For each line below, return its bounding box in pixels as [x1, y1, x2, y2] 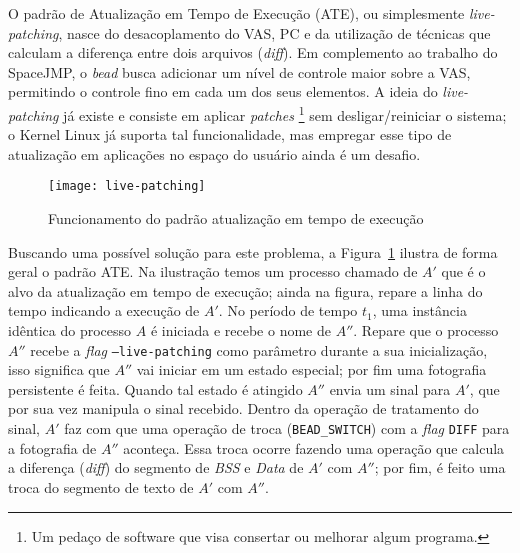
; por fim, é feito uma [374, 457, 506, 478]
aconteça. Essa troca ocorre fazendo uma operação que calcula [123, 437, 505, 458]
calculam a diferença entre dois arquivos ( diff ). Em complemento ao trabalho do [8, 42, 498, 63]
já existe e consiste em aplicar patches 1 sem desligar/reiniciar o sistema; [63, 101, 507, 125]
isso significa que [8, 359, 110, 380]
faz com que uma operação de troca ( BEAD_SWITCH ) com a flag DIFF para [64, 418, 510, 439]
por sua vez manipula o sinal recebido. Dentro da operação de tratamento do [8, 398, 479, 419]
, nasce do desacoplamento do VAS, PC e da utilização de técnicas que [58, 22, 491, 43]
